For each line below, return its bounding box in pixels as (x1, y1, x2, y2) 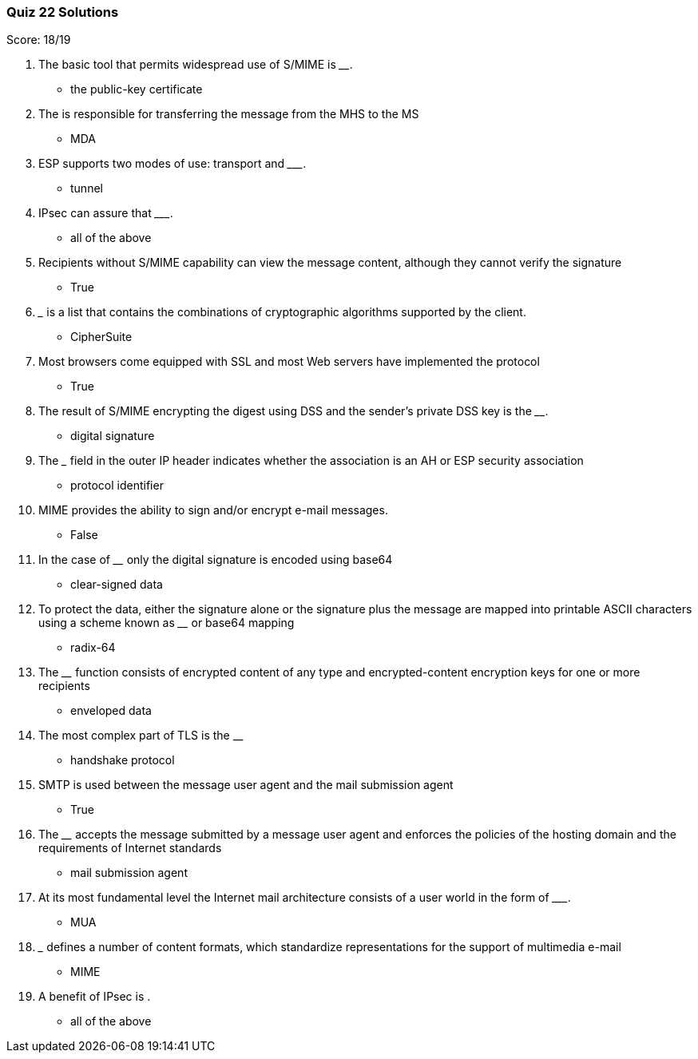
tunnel (70, 181, 103, 196)
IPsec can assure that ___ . (38, 206, 173, 220)
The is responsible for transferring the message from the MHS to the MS (38, 107, 419, 121)
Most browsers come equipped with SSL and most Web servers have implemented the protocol (38, 355, 540, 369)
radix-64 (70, 641, 116, 655)
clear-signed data (70, 577, 163, 592)
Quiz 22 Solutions (6, 4, 119, 20)
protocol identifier (70, 478, 164, 493)
